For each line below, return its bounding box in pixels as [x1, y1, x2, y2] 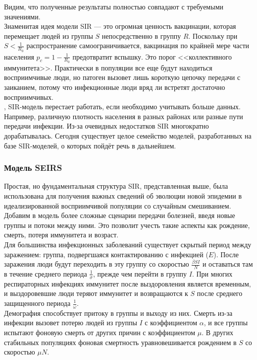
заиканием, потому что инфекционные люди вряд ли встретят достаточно [4, 82, 225, 92]
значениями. [4, 11, 41, 21]
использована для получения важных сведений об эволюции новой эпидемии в [4, 191, 242, 201]
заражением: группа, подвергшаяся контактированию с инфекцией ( [4, 249, 208, 259]
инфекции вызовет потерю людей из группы [4, 317, 137, 328]
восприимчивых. [4, 91, 53, 102]
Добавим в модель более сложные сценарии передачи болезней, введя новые [4, 210, 235, 220]
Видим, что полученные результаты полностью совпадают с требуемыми [4, 1, 223, 11]
